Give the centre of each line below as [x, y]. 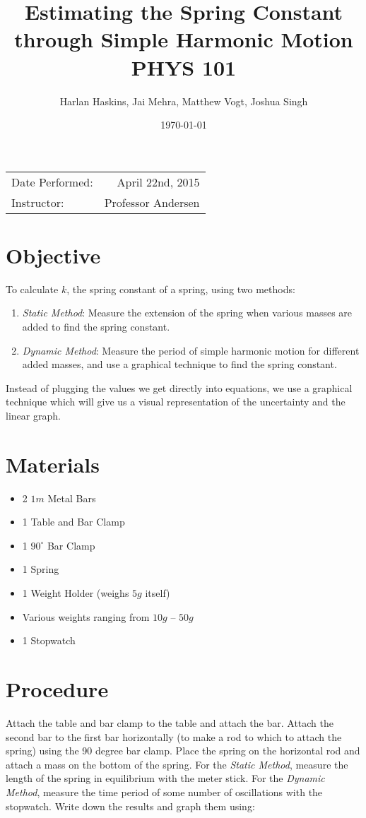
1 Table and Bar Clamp [73, 522]
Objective [53, 255]
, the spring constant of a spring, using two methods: [181, 289]
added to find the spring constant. [96, 326]
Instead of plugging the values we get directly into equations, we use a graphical [179, 387]
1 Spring [41, 569]
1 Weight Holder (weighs [76, 593]
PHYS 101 [184, 67]
